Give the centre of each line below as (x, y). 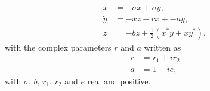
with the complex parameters (58, 47)
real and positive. (119, 81)
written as (163, 47)
